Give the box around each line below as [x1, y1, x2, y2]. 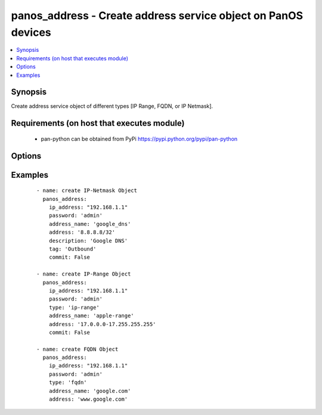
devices [11, 26, 52, 39]
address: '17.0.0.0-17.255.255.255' [48, 321, 156, 327]
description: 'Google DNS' [48, 237, 128, 244]
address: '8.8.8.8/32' [48, 229, 116, 236]
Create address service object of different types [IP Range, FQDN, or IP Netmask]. [11, 103, 213, 110]
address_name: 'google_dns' [48, 221, 131, 227]
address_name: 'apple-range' [48, 312, 134, 319]
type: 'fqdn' [48, 379, 87, 386]
